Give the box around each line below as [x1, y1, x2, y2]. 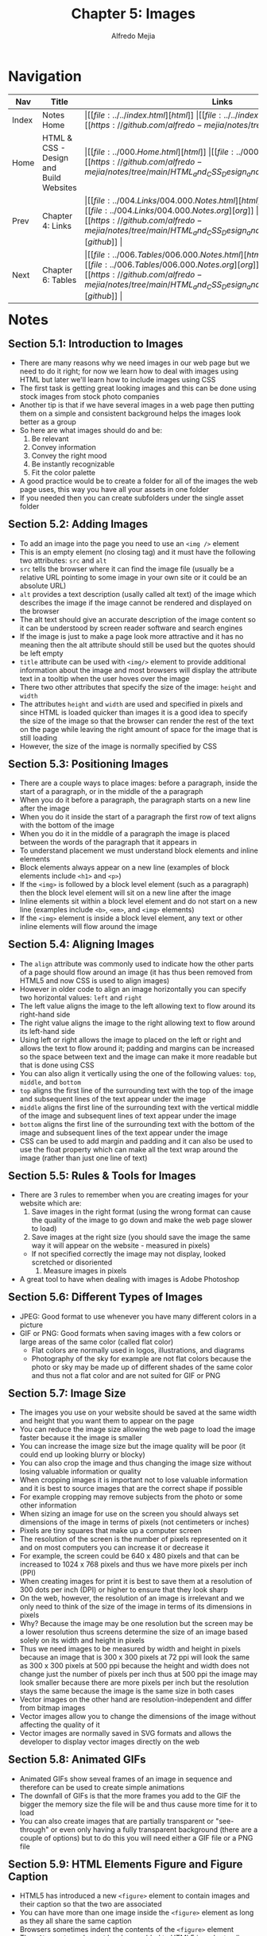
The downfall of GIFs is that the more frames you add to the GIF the [19, 1791, 241, 1800]
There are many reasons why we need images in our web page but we [19, 358, 250, 368]
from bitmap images [19, 1703, 86, 1713]
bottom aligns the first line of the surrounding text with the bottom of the [19, 1119, 255, 1129]
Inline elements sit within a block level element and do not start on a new [19, 896, 257, 906]
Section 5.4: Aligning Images [8, 938, 154, 951]
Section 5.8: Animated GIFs [8, 1753, 146, 1767]
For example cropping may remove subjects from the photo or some [19, 1492, 243, 1502]
